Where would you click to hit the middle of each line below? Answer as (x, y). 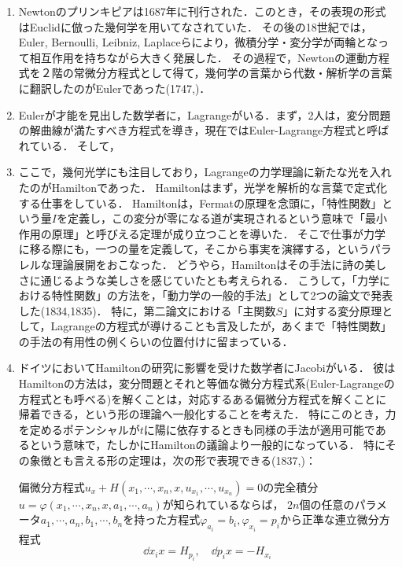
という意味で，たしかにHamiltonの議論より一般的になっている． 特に (207, 445)
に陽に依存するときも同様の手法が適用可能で (259, 429)
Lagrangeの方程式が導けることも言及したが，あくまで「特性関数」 (221, 326)
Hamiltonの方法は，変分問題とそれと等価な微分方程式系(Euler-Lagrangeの (207, 383)
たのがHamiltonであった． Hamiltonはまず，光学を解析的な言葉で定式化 (203, 187)
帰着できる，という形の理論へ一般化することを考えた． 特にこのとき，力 (207, 414)
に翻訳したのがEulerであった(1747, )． (114, 88)
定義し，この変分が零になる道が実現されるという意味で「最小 (227, 218)
